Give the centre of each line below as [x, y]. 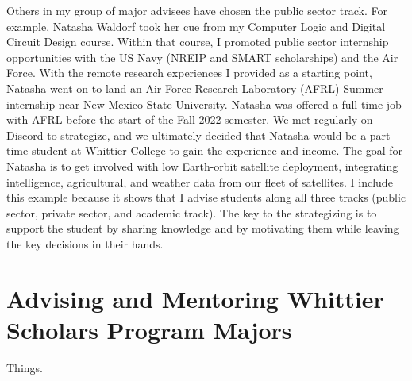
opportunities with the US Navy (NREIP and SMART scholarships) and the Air [202, 57]
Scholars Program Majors [149, 329]
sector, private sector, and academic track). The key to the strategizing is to [192, 212]
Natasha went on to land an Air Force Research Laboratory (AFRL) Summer [195, 88]
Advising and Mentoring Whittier [195, 298]
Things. [25, 367]
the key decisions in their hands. [85, 243]
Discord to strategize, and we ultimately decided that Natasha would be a [187, 135]
